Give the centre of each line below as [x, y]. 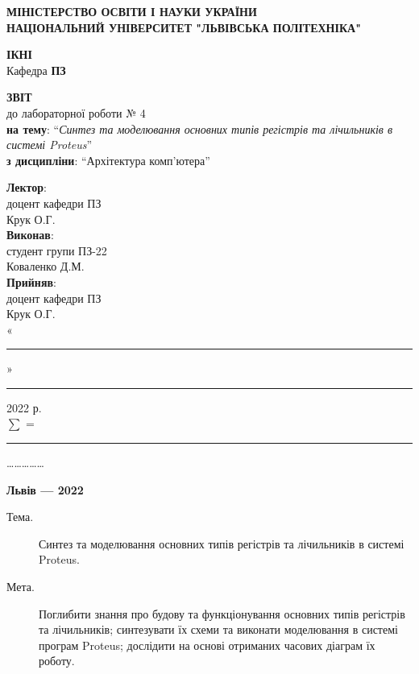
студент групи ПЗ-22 [57, 250]
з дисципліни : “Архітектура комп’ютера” [108, 160]
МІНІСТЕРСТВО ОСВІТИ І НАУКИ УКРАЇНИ [132, 11]
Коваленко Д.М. [46, 266]
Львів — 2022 [45, 489]
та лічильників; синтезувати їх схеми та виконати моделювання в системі [218, 629]
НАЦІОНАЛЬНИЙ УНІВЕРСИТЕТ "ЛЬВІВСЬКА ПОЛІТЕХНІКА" [184, 27]
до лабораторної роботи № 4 [76, 112]
